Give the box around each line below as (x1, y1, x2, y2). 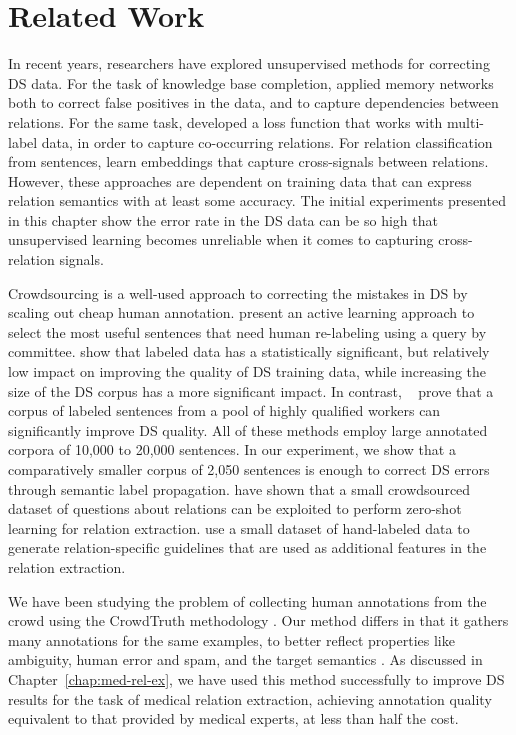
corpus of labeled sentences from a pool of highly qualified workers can (8, 400, 441, 421)
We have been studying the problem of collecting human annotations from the (8, 590, 487, 611)
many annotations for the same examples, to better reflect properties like (8, 629, 455, 650)
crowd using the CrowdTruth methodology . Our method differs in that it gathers (8, 610, 509, 631)
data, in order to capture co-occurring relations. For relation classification (41, 131, 493, 152)
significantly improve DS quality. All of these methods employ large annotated (8, 419, 488, 440)
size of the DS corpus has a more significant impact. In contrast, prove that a (8, 380, 494, 401)
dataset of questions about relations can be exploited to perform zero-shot (8, 498, 462, 519)
